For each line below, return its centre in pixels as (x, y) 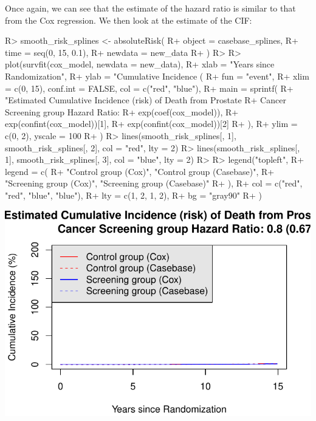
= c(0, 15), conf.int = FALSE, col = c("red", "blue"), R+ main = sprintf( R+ (149, 88)
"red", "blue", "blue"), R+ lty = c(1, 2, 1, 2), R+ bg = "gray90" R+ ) (133, 195)
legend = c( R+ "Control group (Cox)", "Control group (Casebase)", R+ (140, 171)
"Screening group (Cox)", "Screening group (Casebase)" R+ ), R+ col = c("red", (154, 183)
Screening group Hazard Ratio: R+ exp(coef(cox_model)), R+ (122, 111)
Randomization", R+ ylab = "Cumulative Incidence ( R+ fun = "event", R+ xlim (157, 76)
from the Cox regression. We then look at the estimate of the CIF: (129, 20)
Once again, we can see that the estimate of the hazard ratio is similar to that (150, 8)
